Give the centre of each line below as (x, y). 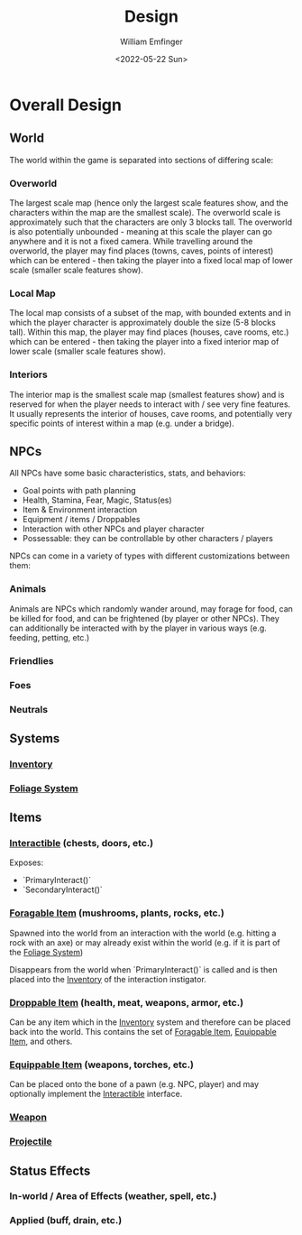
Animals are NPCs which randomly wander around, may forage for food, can (151, 608)
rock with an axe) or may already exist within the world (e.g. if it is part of (145, 942)
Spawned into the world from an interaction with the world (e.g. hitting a (143, 933)
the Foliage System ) (46, 952)
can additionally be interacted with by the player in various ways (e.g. (138, 628)
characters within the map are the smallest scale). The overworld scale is (145, 213)
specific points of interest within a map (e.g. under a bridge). (122, 423)
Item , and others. (41, 1041)
